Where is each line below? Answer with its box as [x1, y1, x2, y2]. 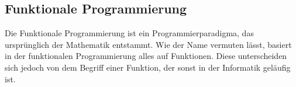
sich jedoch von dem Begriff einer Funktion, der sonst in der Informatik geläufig [5, 61, 291, 73]
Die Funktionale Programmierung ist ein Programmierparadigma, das [5, 27, 254, 39]
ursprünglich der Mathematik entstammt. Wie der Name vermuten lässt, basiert [5, 38, 292, 50]
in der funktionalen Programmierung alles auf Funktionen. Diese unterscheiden [5, 50, 287, 62]
